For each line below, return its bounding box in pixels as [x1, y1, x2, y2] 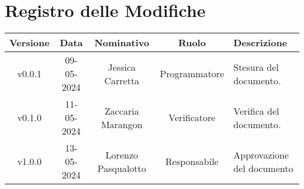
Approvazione [233, 147, 289, 161]
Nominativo [94, 36, 150, 50]
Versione [9, 36, 50, 50]
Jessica [108, 60, 136, 74]
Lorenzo [105, 147, 138, 161]
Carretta [104, 73, 140, 87]
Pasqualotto [97, 161, 146, 175]
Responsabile [165, 154, 219, 169]
